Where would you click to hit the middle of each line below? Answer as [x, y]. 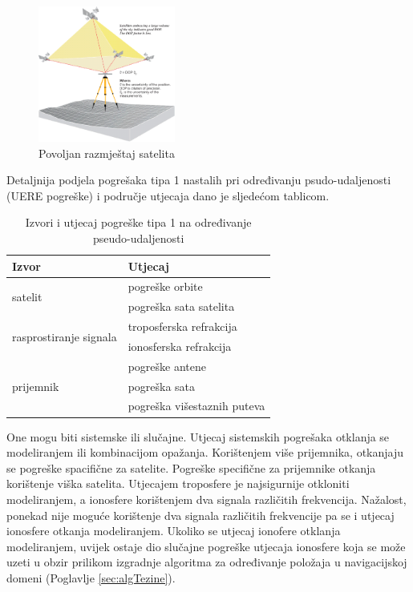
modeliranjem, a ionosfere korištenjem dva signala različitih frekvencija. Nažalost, [206, 499]
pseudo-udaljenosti [138, 238]
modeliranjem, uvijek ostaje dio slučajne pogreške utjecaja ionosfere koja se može [206, 546]
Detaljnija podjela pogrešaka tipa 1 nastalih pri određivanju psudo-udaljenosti [199, 180]
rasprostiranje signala [65, 336]
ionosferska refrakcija [180, 346]
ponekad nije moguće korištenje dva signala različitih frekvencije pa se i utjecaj [200, 515]
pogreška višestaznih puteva [196, 406]
